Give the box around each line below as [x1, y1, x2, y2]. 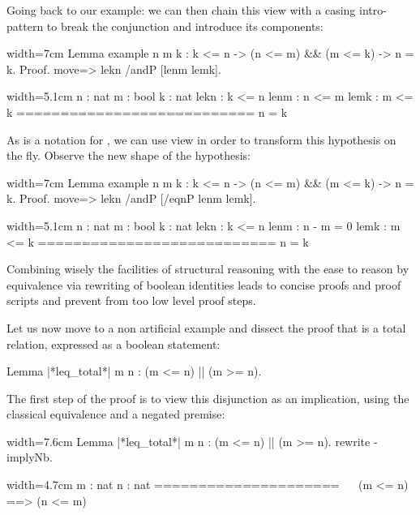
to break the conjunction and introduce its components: [46, 17, 324, 34]
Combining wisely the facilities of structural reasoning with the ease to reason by [6, 260, 409, 277]
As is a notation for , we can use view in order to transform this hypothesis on [6, 131, 396, 148]
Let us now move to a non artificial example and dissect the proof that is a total [6, 319, 406, 336]
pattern [6, 17, 44, 34]
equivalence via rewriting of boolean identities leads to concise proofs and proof [6, 276, 401, 293]
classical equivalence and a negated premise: [6, 406, 225, 423]
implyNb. [6, 448, 53, 466]
